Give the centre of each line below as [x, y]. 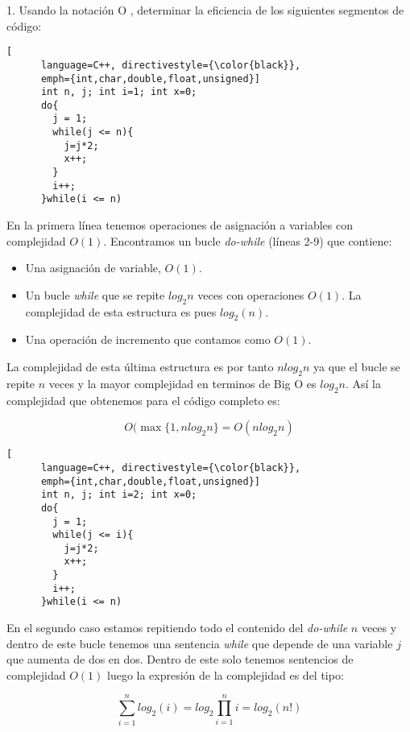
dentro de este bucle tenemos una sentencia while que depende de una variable [200, 643]
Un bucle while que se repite [95, 294]
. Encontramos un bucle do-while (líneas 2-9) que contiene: [248, 240]
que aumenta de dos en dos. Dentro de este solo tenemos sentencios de [180, 659]
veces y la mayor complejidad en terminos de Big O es [182, 383]
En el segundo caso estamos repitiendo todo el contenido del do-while [177, 628]
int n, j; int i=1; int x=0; [119, 92]
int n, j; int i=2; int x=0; [119, 495]
